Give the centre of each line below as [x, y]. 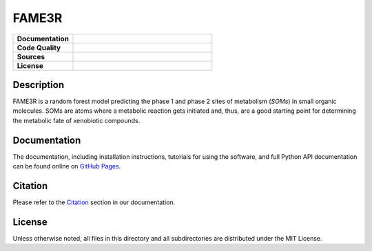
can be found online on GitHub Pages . [67, 166]
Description [39, 85]
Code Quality [39, 47]
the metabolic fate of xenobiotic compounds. [76, 120]
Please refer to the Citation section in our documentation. [94, 202]
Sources [31, 56]
